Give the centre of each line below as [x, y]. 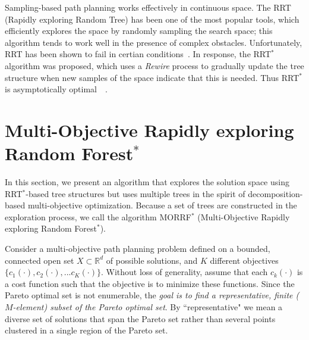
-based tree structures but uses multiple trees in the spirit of [135, 193]
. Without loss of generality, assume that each [184, 272]
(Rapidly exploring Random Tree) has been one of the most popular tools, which [152, 19]
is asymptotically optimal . [56, 89]
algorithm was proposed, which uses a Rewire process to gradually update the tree [154, 65]
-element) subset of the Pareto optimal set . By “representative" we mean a [148, 307]
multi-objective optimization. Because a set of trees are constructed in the [162, 205]
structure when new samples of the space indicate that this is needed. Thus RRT [152, 77]
